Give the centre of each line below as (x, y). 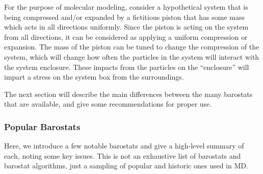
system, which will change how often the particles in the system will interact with (132, 56)
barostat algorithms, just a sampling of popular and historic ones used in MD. (126, 166)
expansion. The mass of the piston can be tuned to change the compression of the (132, 47)
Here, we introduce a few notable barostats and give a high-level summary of (124, 146)
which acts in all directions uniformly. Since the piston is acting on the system (126, 27)
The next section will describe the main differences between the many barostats (128, 94)
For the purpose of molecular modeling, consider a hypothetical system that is (126, 7)
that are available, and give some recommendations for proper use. (108, 104)
